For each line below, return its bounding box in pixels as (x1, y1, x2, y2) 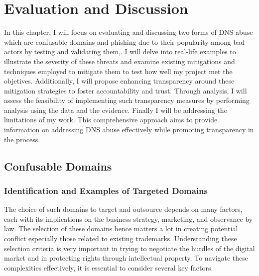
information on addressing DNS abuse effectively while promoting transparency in (4, 124, 254, 135)
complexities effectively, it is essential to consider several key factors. (4, 262, 213, 273)
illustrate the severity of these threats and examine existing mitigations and (4, 56, 235, 66)
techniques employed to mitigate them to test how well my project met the (4, 66, 233, 76)
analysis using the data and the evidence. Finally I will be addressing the (4, 104, 227, 115)
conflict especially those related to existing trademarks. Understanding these (4, 233, 237, 244)
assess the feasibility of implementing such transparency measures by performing (4, 95, 250, 105)
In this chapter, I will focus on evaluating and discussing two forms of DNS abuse (4, 27, 253, 37)
